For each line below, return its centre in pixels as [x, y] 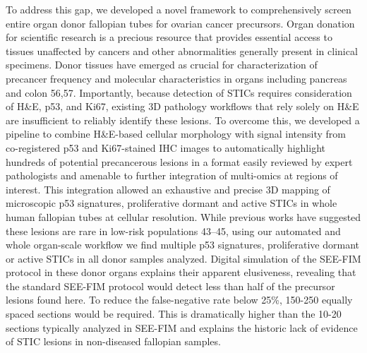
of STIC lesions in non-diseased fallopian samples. [113, 341]
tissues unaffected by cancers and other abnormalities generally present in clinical [182, 50]
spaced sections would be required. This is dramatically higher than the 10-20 [174, 314]
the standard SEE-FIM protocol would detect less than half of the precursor [170, 286]
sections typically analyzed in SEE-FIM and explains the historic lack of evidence [182, 327]
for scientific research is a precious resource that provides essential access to [169, 37]
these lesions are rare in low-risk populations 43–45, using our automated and [173, 231]
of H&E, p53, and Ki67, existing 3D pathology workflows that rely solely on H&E [182, 106]
